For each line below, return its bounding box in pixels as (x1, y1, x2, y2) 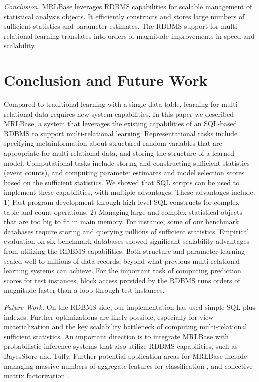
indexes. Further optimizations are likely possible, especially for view (4, 311, 214, 322)
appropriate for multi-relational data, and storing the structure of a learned (4, 148, 235, 158)
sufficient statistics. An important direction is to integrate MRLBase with (4, 331, 229, 341)
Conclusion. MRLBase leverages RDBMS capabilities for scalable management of (4, 1, 252, 11)
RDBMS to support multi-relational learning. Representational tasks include (4, 128, 238, 138)
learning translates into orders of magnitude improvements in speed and (35, 30, 255, 41)
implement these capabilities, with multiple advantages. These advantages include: (4, 187, 255, 197)
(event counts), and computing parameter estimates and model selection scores (4, 167, 245, 178)
